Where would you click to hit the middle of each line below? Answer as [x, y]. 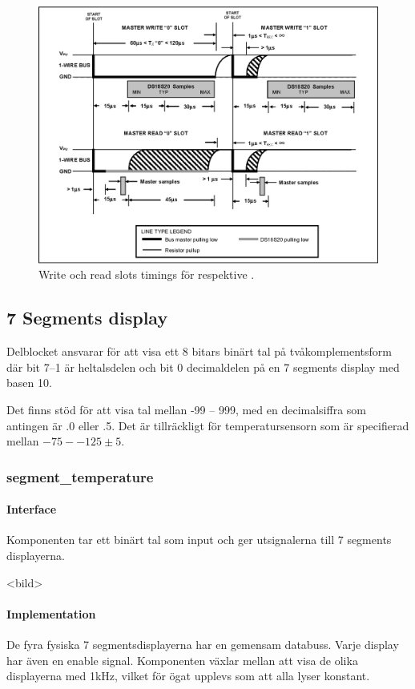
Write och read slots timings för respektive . [147, 274]
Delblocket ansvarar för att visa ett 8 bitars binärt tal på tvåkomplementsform [199, 351]
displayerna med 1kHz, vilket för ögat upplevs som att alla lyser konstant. [188, 676]
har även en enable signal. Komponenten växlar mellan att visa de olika [182, 660]
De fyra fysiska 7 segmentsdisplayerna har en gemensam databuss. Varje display [203, 645]
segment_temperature [80, 476]
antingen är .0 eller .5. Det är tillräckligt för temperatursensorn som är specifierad [208, 425]
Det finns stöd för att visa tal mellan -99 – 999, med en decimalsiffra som [186, 410]
